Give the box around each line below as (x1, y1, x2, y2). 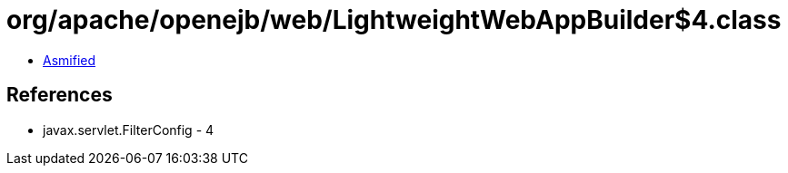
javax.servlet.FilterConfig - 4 (43, 121, 214, 138)
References (6, 83, 113, 107)
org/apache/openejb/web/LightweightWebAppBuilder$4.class (6, 5, 782, 35)
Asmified (43, 52, 96, 68)
